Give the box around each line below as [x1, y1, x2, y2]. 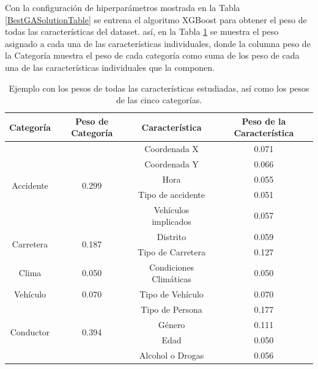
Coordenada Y [144, 158, 199, 170]
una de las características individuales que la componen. [5, 60, 215, 73]
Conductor [10, 326, 50, 338]
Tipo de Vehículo [139, 288, 204, 301]
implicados [152, 215, 191, 228]
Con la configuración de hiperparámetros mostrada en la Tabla [5, 1, 240, 13]
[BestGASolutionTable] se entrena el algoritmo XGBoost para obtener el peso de [5, 13, 307, 26]
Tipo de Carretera [138, 245, 205, 258]
